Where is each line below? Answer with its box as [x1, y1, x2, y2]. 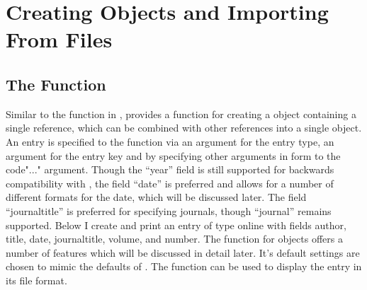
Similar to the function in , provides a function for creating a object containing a [6, 106, 356, 121]
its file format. [6, 272, 67, 287]
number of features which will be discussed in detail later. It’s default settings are [6, 245, 360, 260]
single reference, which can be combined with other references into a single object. [6, 120, 362, 135]
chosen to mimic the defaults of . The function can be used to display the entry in [6, 259, 362, 274]
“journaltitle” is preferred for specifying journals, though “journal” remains [6, 203, 332, 218]
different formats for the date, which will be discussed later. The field [6, 190, 307, 204]
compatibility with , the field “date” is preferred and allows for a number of [6, 175, 334, 190]
